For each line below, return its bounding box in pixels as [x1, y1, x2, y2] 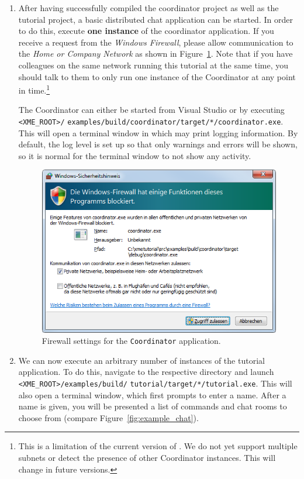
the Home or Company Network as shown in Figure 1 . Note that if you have [18, 47, 293, 60]
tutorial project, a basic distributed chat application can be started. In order [18, 13, 293, 25]
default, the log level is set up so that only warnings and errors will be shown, [18, 138, 298, 150]
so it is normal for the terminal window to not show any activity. [18, 149, 251, 161]
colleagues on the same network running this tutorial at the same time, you [18, 58, 289, 71]
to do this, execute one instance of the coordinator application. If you [18, 25, 274, 37]
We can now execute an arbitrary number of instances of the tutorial [18, 354, 265, 366]
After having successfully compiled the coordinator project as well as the [18, 2, 279, 13]
